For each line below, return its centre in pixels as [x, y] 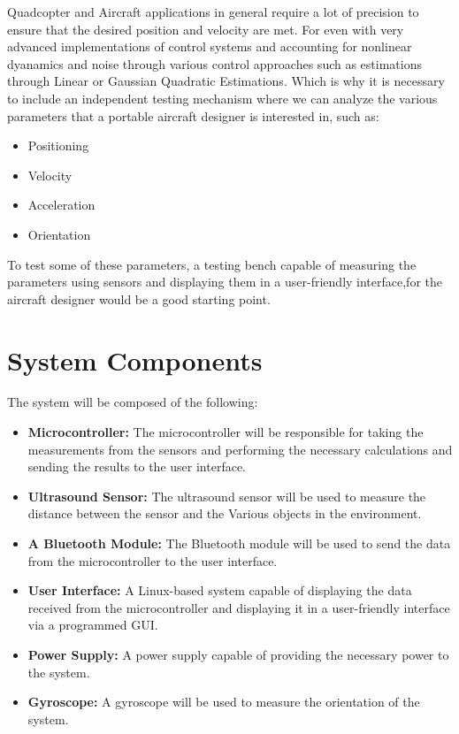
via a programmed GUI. [93, 625]
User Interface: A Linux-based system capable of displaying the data [220, 590]
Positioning [58, 145]
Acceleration [61, 205]
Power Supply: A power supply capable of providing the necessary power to [238, 654]
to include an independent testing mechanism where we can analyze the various [222, 98]
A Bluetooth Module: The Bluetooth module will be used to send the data [239, 543]
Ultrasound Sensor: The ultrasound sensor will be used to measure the [227, 496]
